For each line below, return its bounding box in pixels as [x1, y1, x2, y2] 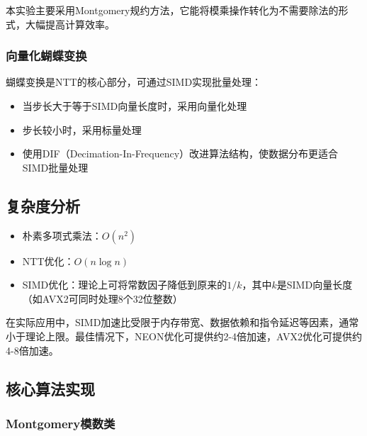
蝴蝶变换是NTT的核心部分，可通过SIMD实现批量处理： [6, 74, 262, 89]
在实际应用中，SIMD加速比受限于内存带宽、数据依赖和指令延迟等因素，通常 [6, 315, 359, 330]
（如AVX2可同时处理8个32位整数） [22, 291, 183, 306]
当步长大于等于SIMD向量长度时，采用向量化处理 [22, 99, 247, 113]
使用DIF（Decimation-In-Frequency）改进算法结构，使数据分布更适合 [22, 146, 339, 161]
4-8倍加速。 [6, 342, 59, 357]
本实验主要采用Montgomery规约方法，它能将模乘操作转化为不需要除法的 [6, 3, 339, 17]
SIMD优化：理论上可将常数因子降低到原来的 [22, 277, 227, 292]
